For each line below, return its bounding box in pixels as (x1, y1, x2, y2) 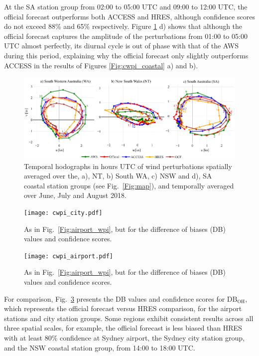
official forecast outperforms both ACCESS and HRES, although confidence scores (4, 11, 255, 21)
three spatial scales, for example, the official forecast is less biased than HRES (4, 323, 242, 333)
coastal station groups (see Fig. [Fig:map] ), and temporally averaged (24, 180, 234, 190)
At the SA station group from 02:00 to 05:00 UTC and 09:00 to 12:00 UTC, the (4, 1, 248, 11)
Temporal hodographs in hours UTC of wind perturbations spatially (24, 161, 232, 171)
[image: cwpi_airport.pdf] (24, 252, 113, 260)
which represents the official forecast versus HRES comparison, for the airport (4, 303, 242, 314)
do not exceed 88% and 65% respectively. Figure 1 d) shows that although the (4, 21, 243, 31)
